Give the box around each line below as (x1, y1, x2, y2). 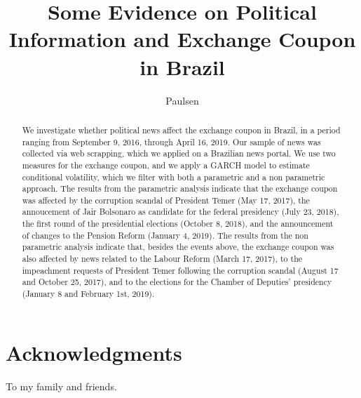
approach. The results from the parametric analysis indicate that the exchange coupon (22, 183, 338, 194)
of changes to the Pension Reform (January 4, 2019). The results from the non (22, 229, 308, 241)
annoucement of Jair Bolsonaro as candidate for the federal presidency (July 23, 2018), (22, 206, 339, 218)
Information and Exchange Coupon (8, 25, 356, 53)
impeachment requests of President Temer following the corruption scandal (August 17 (22, 264, 339, 276)
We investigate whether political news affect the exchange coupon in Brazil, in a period (22, 124, 341, 135)
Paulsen (165, 93, 199, 107)
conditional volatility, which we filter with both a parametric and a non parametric (22, 171, 325, 183)
